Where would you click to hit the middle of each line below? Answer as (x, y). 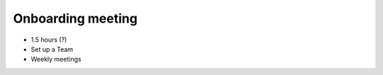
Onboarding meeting (75, 18)
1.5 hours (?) (49, 40)
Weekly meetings (56, 59)
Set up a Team (52, 49)
